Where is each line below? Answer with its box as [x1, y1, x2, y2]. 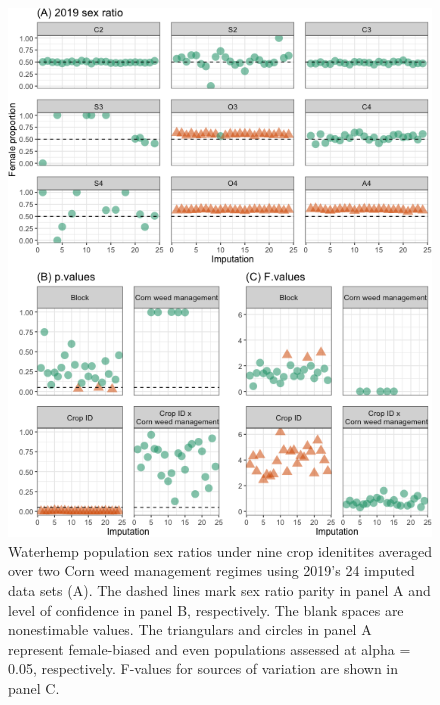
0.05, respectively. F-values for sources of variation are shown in [8, 658, 399, 679]
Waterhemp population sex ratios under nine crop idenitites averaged [8, 540, 432, 561]
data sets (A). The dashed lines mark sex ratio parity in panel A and [8, 580, 431, 601]
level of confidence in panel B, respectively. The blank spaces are [8, 599, 404, 620]
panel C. [8, 677, 60, 698]
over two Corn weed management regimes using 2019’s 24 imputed [8, 560, 415, 581]
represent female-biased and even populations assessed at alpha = [8, 638, 411, 659]
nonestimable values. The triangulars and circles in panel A [8, 619, 372, 640]
